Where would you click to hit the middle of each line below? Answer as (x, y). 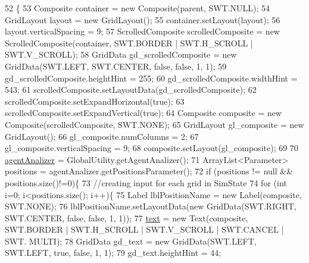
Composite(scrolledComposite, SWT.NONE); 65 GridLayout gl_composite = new (154, 124)
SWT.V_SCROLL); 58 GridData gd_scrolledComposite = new (121, 54)
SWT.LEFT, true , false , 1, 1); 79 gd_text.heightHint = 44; (113, 253)
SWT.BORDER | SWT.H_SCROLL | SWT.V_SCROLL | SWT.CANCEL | (144, 229)
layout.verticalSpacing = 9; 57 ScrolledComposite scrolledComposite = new (142, 31)
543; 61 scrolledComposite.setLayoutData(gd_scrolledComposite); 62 (131, 90)
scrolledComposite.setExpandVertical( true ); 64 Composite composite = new (143, 113)
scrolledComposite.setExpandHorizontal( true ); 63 (95, 101)
